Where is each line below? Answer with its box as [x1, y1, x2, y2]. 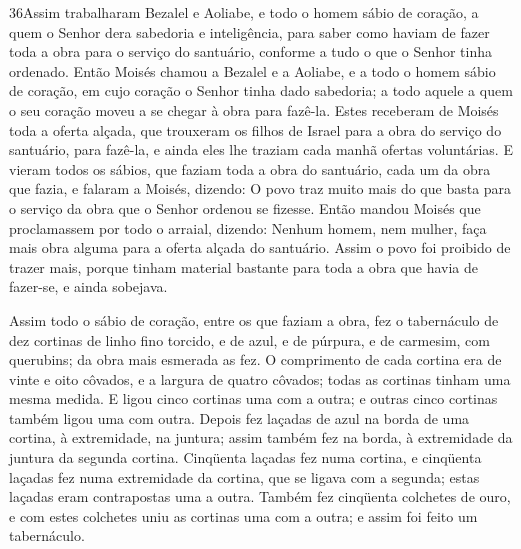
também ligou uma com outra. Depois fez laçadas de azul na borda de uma [9, 407, 470, 428]
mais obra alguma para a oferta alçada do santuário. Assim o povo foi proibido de [9, 237, 511, 258]
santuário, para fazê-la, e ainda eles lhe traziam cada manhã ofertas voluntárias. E [9, 139, 513, 160]
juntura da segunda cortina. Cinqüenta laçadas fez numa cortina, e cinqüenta [9, 447, 482, 468]
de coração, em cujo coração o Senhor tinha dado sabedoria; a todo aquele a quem [9, 80, 513, 101]
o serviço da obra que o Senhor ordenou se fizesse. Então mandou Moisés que [9, 197, 481, 218]
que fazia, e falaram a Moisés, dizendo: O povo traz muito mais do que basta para [9, 178, 512, 199]
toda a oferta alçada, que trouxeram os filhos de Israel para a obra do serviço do [9, 119, 502, 140]
